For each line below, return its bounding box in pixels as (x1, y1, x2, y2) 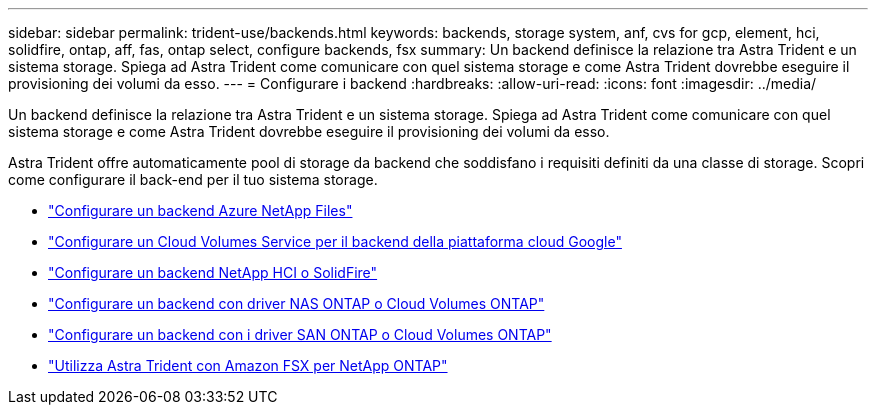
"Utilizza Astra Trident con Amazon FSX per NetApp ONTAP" (48, 357, 448, 374)
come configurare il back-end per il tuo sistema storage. (8, 171, 378, 188)
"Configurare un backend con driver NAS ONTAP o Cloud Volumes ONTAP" (48, 295, 545, 312)
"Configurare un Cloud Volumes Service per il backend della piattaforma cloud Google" (48, 233, 622, 250)
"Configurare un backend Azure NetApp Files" (48, 202, 353, 219)
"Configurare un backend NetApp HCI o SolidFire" (48, 264, 378, 281)
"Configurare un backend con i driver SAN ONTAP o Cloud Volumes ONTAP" (48, 326, 552, 343)
